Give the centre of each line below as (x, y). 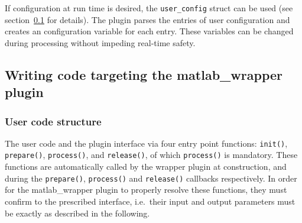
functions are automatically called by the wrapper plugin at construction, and (146, 167)
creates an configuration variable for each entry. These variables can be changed (149, 31)
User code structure (53, 121)
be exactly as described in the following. (77, 213)
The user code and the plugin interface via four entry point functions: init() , (146, 143)
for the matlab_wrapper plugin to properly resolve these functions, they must (146, 190)
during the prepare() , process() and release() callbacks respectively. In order (151, 178)
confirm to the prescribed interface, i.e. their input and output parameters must (150, 201)
